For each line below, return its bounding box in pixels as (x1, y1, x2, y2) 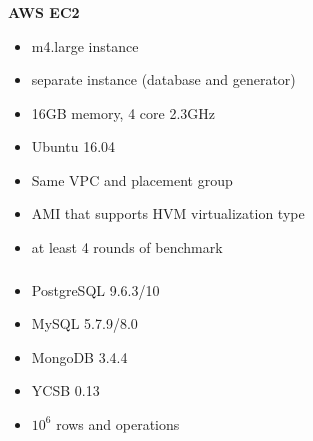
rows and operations (56, 413, 180, 434)
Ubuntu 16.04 (31, 136, 116, 157)
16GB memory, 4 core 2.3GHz (31, 102, 216, 123)
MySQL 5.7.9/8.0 (31, 313, 138, 334)
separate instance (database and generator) (31, 69, 296, 90)
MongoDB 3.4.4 (31, 346, 128, 367)
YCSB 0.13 (31, 380, 100, 401)
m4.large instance (31, 35, 139, 56)
